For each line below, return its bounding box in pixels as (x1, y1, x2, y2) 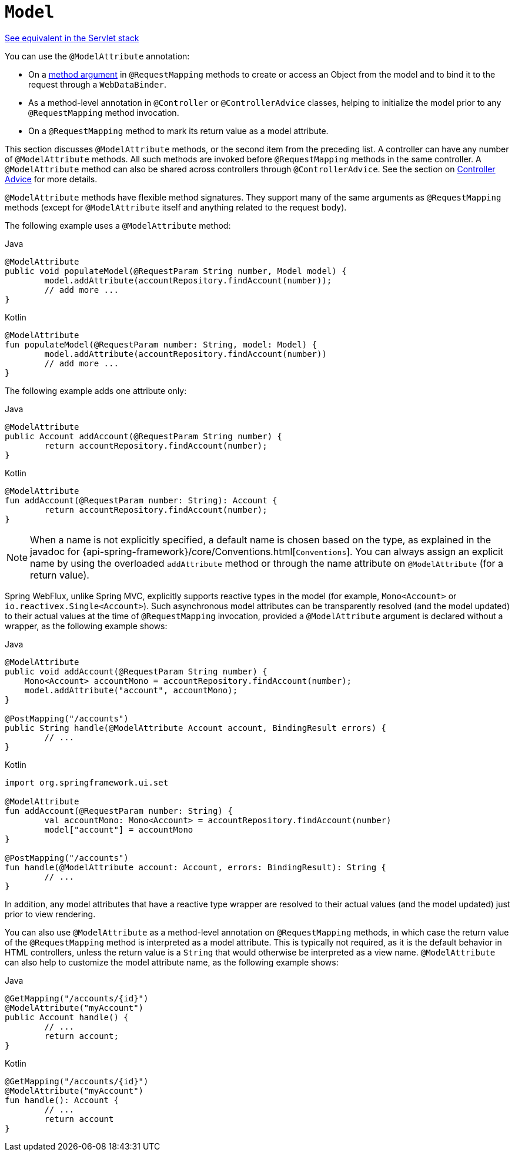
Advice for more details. (5, 173, 98, 184)
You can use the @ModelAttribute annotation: (5, 51, 190, 61)
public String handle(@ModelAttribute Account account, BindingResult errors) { (5, 723, 387, 733)
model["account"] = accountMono (44, 824, 193, 834)
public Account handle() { (5, 1012, 129, 1022)
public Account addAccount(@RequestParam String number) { (5, 431, 283, 441)
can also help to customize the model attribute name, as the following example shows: (5, 957, 339, 967)
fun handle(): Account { (5, 1095, 119, 1105)
